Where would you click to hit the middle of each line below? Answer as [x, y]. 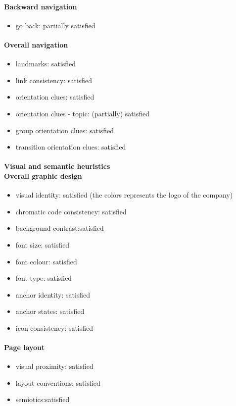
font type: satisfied [44, 278]
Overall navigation [36, 44]
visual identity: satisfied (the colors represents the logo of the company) [124, 195]
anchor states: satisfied [50, 311]
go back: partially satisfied [55, 25]
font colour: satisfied [46, 261]
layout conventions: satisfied [58, 382]
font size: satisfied [43, 244]
